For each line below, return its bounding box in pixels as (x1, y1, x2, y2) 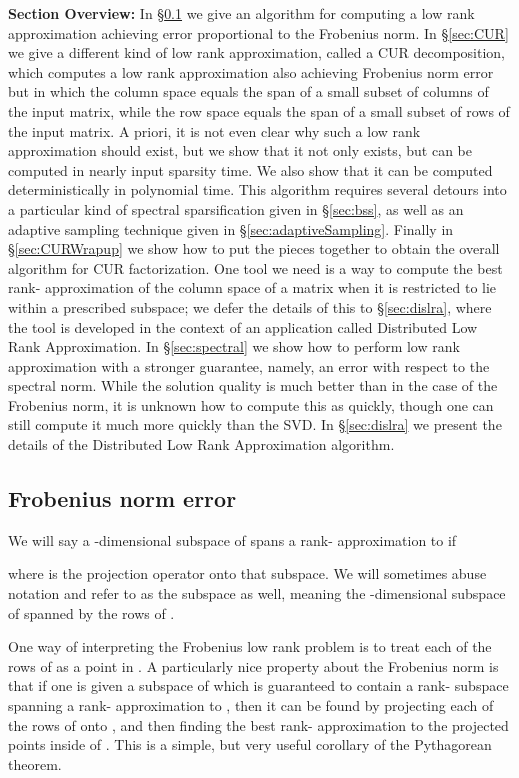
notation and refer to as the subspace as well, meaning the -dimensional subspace (8, 583, 506, 604)
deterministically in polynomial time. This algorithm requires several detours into (8, 179, 507, 200)
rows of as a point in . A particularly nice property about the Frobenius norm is (8, 655, 499, 676)
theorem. (8, 753, 62, 774)
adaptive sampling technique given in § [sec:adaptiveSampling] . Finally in (8, 218, 454, 239)
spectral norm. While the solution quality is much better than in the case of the (8, 375, 498, 396)
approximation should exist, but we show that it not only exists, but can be (8, 140, 473, 161)
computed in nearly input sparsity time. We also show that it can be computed (8, 159, 493, 180)
